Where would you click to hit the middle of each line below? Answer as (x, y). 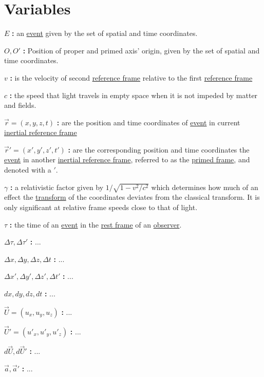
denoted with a (28, 170)
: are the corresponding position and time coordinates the (159, 149)
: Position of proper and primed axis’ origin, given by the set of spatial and (141, 50)
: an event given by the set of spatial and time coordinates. (105, 33)
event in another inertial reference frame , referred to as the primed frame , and (127, 159)
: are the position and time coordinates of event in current (148, 122)
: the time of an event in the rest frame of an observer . (96, 224)
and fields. (20, 105)
